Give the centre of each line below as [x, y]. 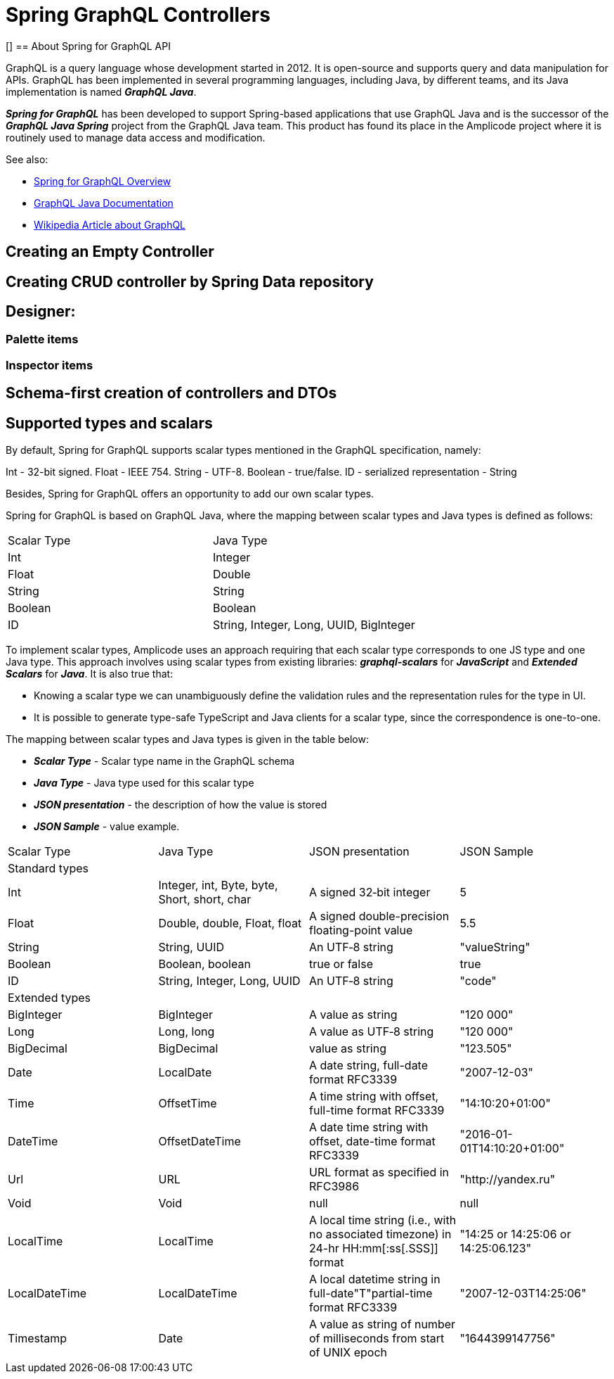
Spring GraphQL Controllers [138, 15]
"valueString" [495, 947]
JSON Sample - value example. [107, 827]
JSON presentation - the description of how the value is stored [181, 805]
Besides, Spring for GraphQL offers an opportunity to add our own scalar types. [190, 494]
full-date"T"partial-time [371, 1294]
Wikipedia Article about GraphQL [110, 224]
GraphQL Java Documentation [104, 203]
